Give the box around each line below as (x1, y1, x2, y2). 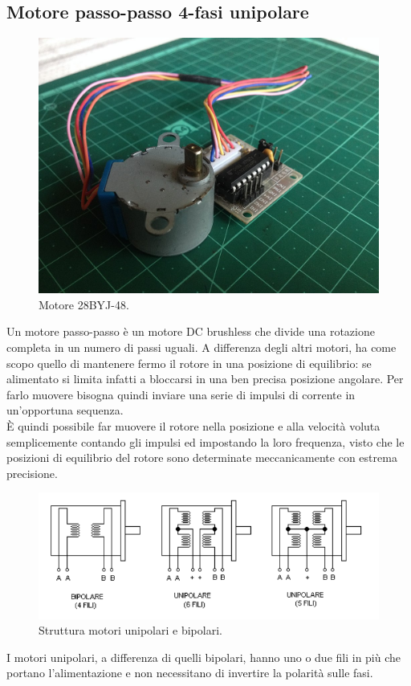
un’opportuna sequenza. (6, 402, 124, 419)
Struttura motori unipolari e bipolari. (39, 622, 222, 639)
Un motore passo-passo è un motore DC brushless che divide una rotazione (6, 323, 375, 340)
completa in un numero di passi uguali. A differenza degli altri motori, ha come (6, 338, 397, 355)
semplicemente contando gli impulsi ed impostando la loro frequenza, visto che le (6, 433, 405, 450)
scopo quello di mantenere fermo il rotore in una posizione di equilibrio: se (6, 354, 372, 371)
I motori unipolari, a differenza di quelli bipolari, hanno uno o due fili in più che (6, 648, 401, 665)
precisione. (6, 464, 58, 481)
